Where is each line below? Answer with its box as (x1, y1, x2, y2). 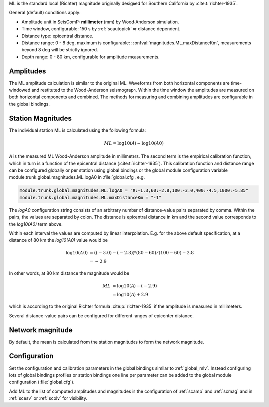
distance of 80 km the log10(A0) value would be (9, 237, 108, 243)
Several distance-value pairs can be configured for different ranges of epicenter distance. (9, 312, 194, 319)
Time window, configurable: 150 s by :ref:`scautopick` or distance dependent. (21, 26, 181, 32)
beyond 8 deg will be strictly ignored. (21, 47, 98, 53)
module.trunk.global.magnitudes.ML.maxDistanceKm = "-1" (19, 195, 162, 200)
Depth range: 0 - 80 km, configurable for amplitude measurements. (21, 54, 160, 60)
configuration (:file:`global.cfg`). (9, 379, 75, 385)
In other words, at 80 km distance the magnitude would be (9, 270, 130, 276)
